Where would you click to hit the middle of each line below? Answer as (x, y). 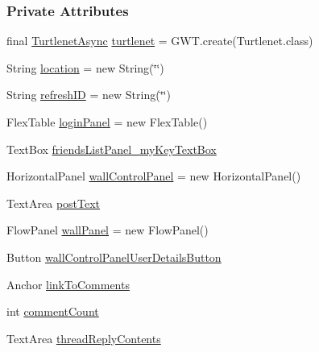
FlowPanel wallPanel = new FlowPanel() (108, 230)
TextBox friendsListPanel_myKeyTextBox (112, 149)
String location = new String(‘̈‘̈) (85, 67)
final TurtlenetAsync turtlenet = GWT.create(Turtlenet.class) (160, 41)
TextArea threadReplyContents (84, 338)
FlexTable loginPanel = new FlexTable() (107, 122)
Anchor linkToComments (68, 284)
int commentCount (53, 311)
